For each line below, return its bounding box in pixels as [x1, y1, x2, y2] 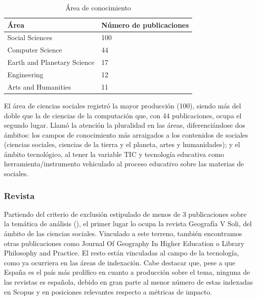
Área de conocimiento [65, 2, 131, 12]
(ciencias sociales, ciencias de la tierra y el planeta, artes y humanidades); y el [4, 139, 240, 150]
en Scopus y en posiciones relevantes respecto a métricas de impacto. [4, 286, 212, 297]
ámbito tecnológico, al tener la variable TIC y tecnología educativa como [4, 149, 224, 159]
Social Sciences [7, 32, 52, 43]
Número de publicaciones [101, 19, 189, 30]
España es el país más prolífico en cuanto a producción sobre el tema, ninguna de [4, 267, 250, 277]
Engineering [7, 69, 43, 79]
